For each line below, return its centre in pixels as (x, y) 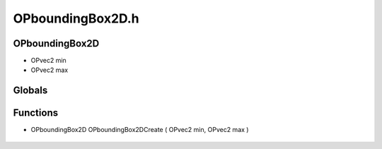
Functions (36, 113)
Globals (30, 91)
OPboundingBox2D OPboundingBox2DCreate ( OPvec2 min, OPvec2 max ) (140, 130)
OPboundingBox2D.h (76, 18)
